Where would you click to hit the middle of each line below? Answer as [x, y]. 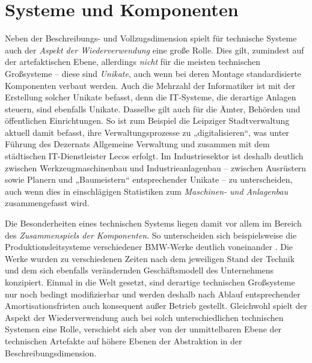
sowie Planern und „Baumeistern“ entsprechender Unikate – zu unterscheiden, [149, 179]
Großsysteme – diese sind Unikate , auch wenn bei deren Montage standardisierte [153, 73]
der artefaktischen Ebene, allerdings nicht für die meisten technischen [133, 62]
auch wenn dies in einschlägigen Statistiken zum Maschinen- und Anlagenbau [147, 191]
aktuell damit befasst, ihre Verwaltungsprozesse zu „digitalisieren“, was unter [147, 132]
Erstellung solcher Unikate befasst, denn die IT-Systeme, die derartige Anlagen [151, 97]
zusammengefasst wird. [47, 203]
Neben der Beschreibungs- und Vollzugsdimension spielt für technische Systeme [151, 38]
